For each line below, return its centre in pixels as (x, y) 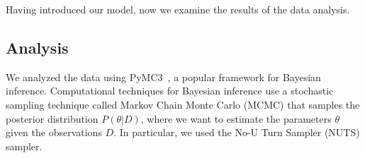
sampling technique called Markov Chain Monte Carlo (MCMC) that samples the (183, 104)
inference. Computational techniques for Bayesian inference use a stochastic (170, 91)
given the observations (54, 132)
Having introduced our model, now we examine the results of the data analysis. (178, 9)
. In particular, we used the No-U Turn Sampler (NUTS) (237, 132)
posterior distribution (52, 118)
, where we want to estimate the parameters (236, 118)
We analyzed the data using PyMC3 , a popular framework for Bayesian (163, 77)
